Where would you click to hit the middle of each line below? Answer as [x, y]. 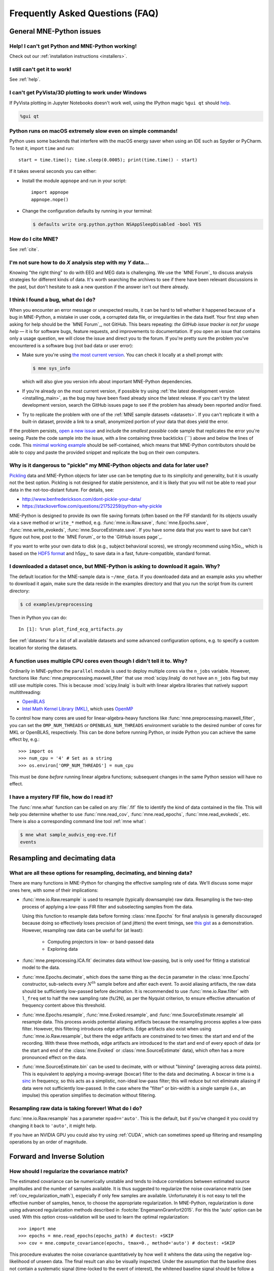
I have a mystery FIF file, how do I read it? [61, 797]
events [28, 842]
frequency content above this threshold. [64, 1005]
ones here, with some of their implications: [54, 890]
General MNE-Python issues [55, 31]
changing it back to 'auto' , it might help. [53, 1126]
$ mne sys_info [52, 368]
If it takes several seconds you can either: [53, 171]
